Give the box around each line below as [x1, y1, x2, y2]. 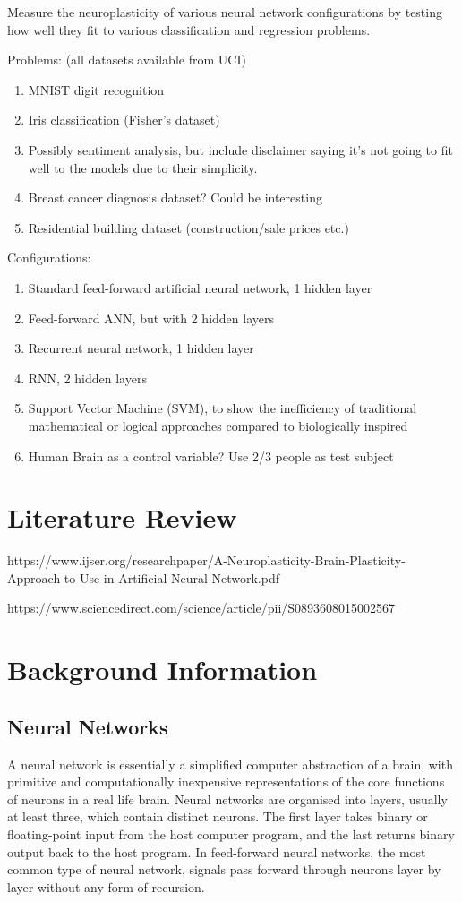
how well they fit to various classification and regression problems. [7, 20, 371, 39]
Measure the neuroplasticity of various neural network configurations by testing [7, 3, 442, 21]
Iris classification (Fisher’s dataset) [28, 110, 220, 129]
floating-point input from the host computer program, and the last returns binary [7, 824, 455, 843]
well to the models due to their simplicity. [28, 158, 258, 176]
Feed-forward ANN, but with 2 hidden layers [28, 308, 274, 327]
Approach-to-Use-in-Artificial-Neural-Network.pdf [7, 568, 279, 587]
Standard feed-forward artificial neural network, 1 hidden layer [28, 278, 372, 296]
